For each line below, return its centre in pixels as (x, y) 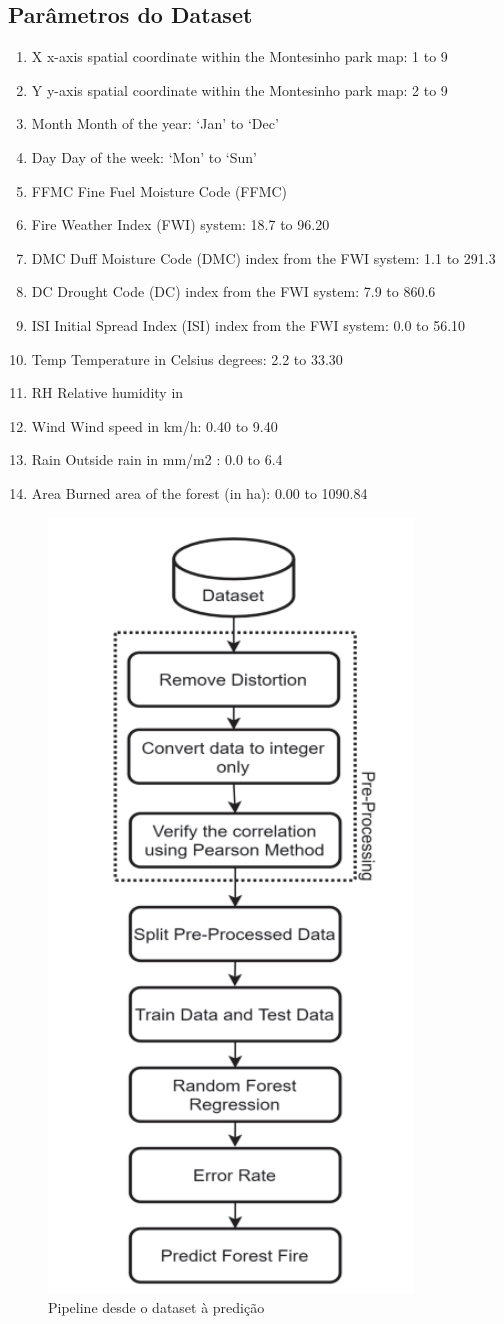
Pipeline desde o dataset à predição (156, 1307)
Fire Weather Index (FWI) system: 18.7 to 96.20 (180, 224)
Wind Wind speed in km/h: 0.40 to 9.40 (154, 425)
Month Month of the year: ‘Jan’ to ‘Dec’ (155, 123)
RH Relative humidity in (107, 392)
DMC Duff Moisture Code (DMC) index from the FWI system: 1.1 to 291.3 (263, 257)
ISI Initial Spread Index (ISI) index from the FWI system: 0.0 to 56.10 (248, 324)
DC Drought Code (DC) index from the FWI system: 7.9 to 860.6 (233, 291)
